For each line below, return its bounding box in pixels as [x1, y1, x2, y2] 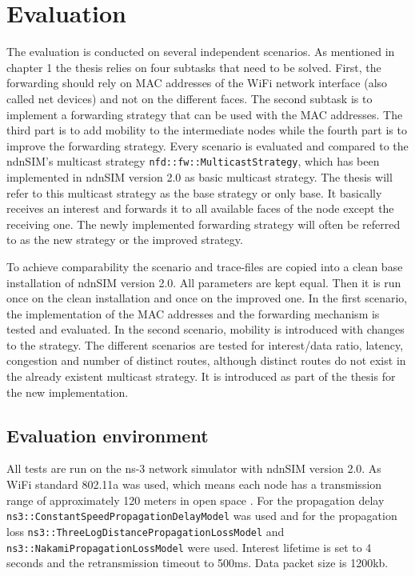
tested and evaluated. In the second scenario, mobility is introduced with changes [6, 321, 405, 338]
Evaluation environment [6, 422, 209, 447]
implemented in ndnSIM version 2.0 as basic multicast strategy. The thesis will [6, 168, 393, 185]
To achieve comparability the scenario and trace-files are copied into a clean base [6, 258, 403, 274]
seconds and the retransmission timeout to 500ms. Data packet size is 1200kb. [6, 554, 389, 571]
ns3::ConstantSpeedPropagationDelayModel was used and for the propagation [6, 507, 397, 524]
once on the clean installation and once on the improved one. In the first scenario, [6, 290, 408, 306]
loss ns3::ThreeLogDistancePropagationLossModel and [6, 522, 285, 539]
